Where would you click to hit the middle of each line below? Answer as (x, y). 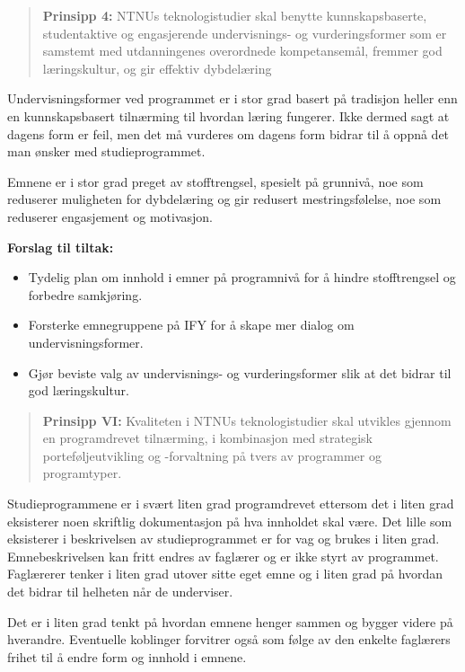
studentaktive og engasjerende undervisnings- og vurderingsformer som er (245, 33)
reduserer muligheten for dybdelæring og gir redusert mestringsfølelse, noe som (224, 199)
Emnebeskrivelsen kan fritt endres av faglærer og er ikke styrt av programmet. (223, 556)
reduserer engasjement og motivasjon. (110, 216)
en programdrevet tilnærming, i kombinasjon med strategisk (207, 438)
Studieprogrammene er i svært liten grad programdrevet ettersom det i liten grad (231, 504)
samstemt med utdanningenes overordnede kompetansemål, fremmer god (242, 51)
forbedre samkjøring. (85, 294)
